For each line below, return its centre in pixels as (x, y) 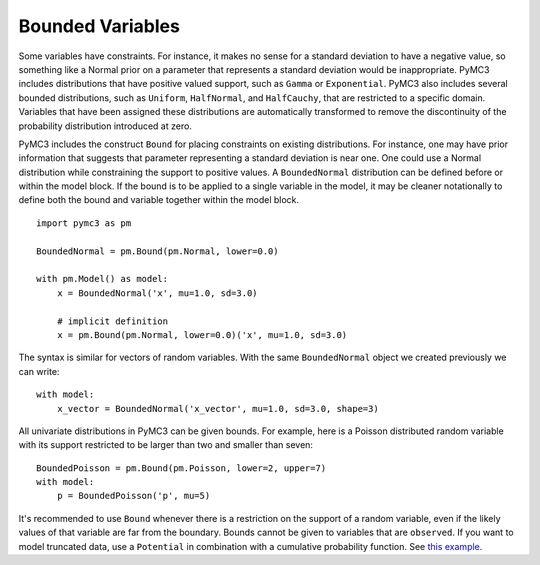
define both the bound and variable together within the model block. (159, 200)
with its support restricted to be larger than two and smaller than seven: (166, 445)
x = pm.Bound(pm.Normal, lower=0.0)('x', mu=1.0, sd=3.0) (202, 334)
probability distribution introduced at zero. (105, 126)
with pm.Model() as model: (102, 279)
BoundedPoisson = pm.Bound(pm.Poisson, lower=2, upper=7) (181, 468)
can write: (39, 371)
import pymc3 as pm (84, 223)
